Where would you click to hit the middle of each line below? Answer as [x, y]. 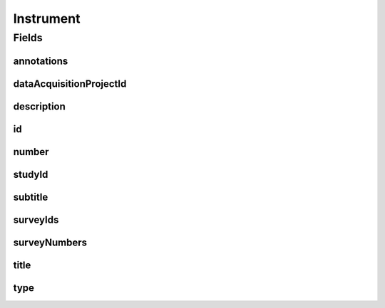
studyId [31, 174]
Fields [28, 38]
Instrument [47, 18]
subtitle [31, 197]
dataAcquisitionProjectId [70, 84]
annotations [41, 61]
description [39, 106]
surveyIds [36, 219]
